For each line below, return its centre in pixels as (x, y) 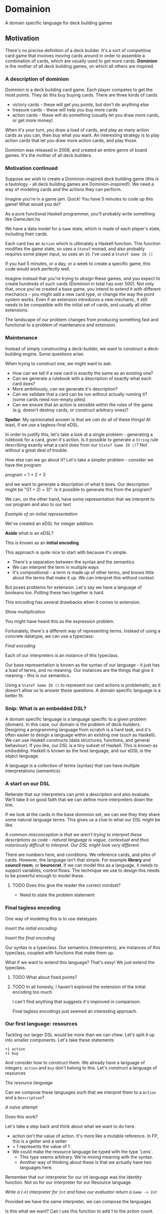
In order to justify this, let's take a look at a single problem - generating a (79, 434)
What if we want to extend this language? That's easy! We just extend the (80, 962)
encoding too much (32, 992)
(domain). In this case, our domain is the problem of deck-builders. (73, 724)
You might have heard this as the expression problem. (60, 621)
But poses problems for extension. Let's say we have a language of (74, 587)
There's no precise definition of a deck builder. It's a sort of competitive (78, 50)
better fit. (15, 695)
